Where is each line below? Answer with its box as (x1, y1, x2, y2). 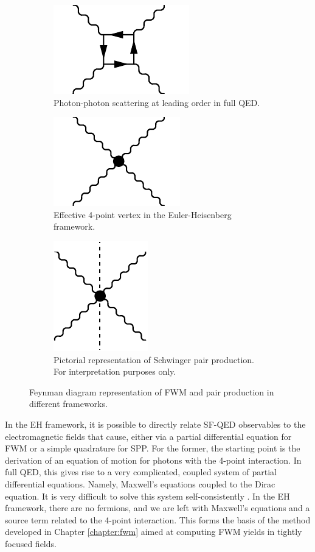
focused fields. (5, 537, 57, 550)
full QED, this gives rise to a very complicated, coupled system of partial (5, 465, 277, 478)
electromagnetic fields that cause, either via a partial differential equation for (5, 430, 292, 442)
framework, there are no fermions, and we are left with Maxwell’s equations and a (5, 501, 310, 514)
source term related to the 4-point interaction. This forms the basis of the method (5, 513, 311, 526)
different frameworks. (29, 397, 108, 410)
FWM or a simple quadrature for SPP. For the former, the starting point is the (5, 442, 300, 455)
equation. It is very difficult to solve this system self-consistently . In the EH (5, 489, 290, 502)
